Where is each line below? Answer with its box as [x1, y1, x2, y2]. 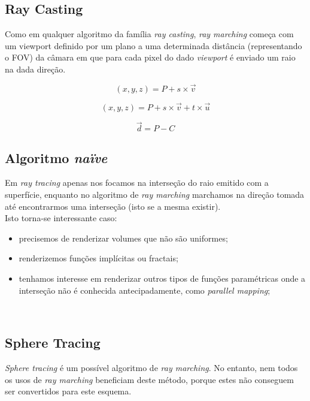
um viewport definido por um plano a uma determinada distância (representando [5, 39, 302, 52]
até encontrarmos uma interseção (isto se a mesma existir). [5, 200, 221, 212]
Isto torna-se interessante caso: [5, 212, 117, 224]
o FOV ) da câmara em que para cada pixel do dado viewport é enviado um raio [5, 51, 296, 64]
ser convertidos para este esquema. [5, 385, 132, 397]
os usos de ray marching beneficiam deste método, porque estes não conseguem [5, 373, 294, 385]
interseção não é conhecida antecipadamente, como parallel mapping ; [19, 284, 271, 296]
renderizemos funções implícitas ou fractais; [19, 252, 178, 264]
